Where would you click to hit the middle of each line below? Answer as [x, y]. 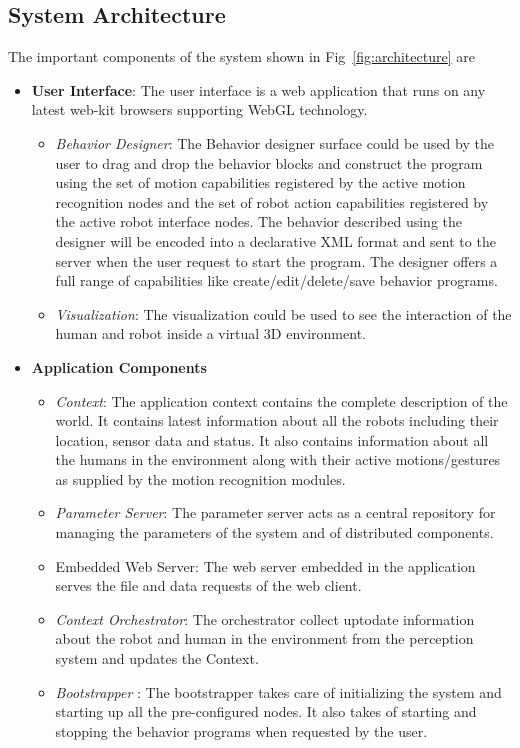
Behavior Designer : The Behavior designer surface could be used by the [274, 142]
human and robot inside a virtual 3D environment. [210, 333]
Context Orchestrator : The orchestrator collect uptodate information [265, 618]
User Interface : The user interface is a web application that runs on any [258, 89]
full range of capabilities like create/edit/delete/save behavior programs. [276, 280]
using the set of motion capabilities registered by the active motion [260, 182]
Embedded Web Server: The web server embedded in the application [265, 565]
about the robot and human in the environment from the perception [264, 638]
